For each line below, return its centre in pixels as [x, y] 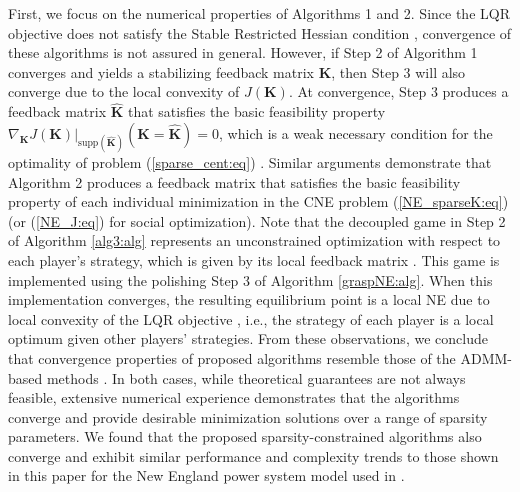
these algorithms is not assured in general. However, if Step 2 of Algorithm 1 [243, 52]
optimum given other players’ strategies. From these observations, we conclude [248, 338]
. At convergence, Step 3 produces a [398, 91]
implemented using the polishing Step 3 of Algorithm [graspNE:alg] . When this [250, 279]
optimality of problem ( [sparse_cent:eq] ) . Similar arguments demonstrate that [250, 161]
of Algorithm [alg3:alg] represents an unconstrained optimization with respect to [254, 240]
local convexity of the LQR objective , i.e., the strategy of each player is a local [251, 318]
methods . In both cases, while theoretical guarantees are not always [256, 377]
